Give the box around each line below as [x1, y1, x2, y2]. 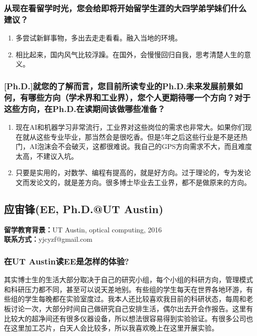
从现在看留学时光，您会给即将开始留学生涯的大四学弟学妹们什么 [4, 1, 247, 14]
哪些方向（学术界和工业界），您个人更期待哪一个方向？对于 [28, 91, 251, 103]
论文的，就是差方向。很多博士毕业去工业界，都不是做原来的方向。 [36, 177, 251, 187]
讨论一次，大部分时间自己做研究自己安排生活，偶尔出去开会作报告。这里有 [10, 303, 253, 313]
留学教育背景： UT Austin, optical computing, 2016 [4, 224, 162, 234]
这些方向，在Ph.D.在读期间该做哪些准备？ [4, 102, 166, 114]
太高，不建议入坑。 [15, 150, 78, 161]
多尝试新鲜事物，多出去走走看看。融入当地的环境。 [15, 33, 182, 43]
